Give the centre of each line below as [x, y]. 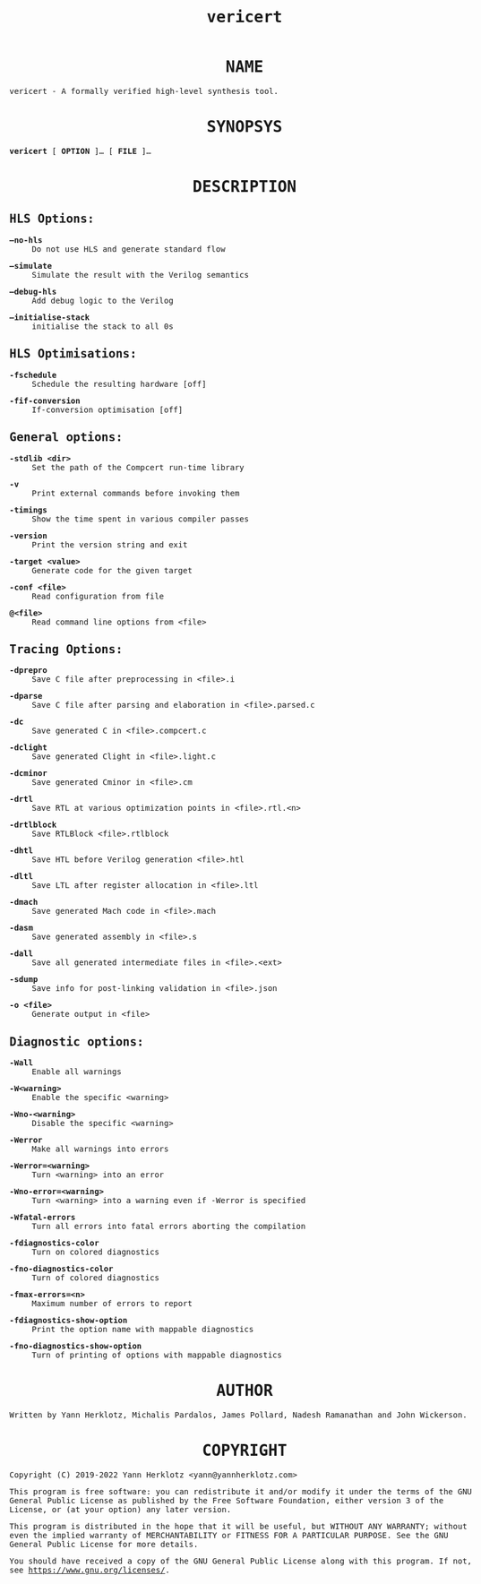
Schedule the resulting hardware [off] [119, 384]
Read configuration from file [98, 596]
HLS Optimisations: [73, 354]
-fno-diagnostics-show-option [76, 1346]
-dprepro [28, 671]
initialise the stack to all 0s [103, 326]
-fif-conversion [45, 400]
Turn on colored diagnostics [95, 1252]
